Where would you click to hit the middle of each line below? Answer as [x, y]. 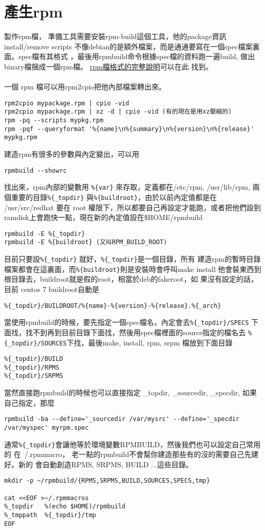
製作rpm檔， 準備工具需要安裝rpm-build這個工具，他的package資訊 [115, 36]
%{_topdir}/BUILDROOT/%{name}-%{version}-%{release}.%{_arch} [113, 306]
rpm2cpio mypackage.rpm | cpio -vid [67, 103]
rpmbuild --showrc [35, 170]
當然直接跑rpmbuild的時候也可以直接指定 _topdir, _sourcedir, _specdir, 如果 [130, 392]
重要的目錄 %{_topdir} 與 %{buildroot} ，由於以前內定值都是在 [114, 197]
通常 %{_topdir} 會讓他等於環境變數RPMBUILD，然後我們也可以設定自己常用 [132, 444]
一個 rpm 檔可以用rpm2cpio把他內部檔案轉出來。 [85, 87]
